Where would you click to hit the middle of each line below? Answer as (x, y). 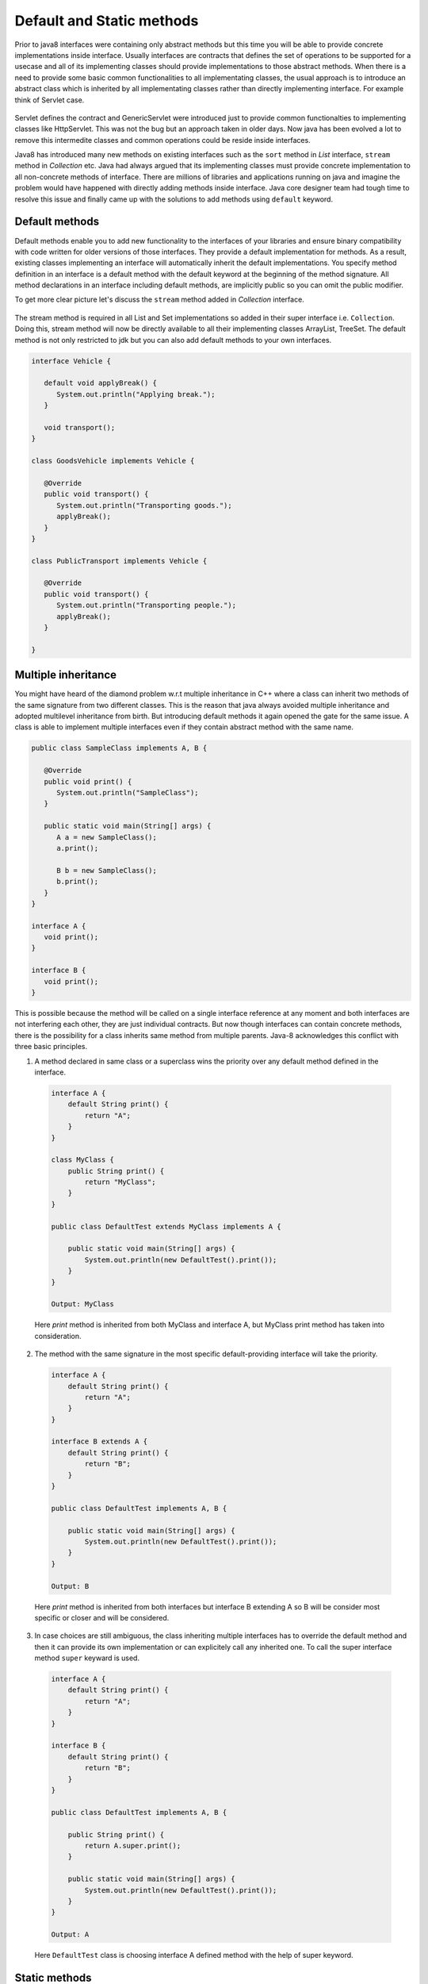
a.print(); (78, 848)
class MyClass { (83, 1160)
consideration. (58, 1336)
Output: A (70, 1935)
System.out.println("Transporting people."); (147, 606)
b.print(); (78, 882)
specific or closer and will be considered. (102, 1617)
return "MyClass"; (120, 1182)
